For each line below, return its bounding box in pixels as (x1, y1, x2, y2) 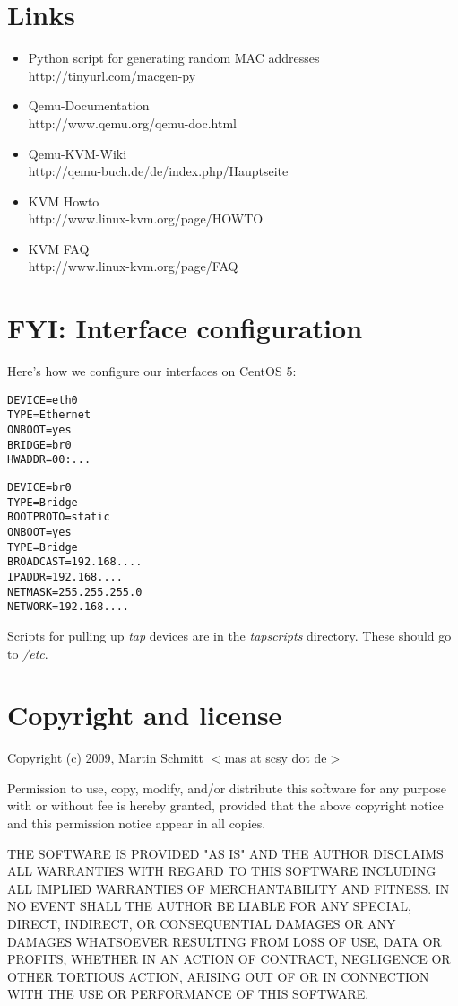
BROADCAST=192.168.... (7, 555, 143, 569)
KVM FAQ (28, 239, 90, 258)
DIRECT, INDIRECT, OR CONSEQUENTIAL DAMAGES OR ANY (7, 914, 396, 933)
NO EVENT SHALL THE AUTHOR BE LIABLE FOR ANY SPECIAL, (7, 897, 411, 915)
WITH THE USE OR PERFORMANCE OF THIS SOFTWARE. (7, 984, 369, 1003)
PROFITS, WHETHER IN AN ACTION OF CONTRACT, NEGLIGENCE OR (7, 949, 451, 968)
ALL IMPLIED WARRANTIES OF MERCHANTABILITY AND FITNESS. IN (7, 879, 450, 897)
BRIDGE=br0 (7, 438, 72, 451)
